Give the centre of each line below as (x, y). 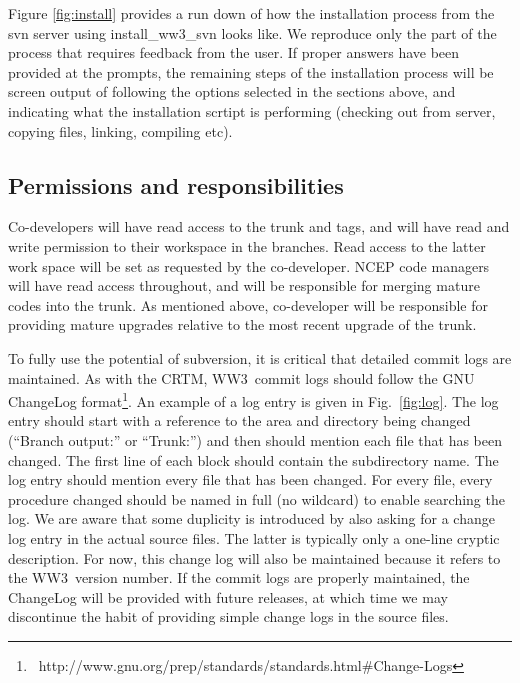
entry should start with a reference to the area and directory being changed (239, 420)
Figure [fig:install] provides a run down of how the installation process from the (251, 13)
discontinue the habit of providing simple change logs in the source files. (228, 616)
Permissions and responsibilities (176, 184)
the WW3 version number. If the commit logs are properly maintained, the (239, 577)
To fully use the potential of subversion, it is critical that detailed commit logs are (260, 357)
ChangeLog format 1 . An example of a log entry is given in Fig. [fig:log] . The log (253, 399)
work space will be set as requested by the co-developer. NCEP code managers (249, 265)
